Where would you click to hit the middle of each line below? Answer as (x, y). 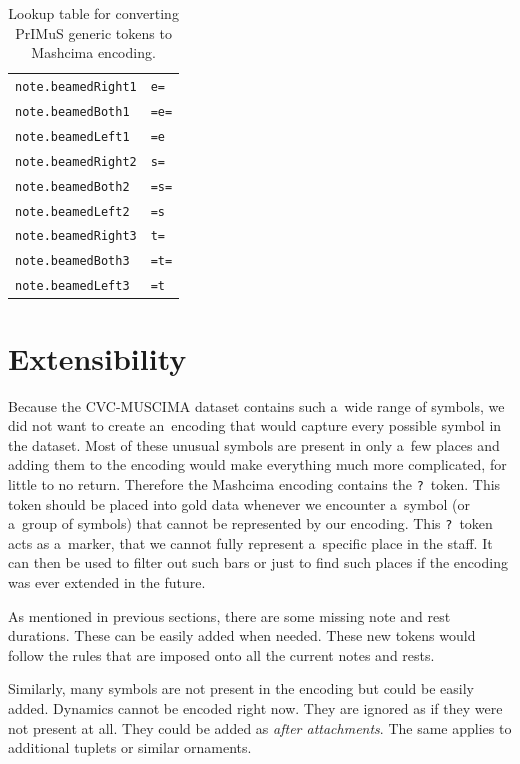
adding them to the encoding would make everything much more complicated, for (257, 464)
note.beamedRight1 (76, 87)
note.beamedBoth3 (72, 261)
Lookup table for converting (93, 13)
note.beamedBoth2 (72, 186)
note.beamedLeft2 (72, 211)
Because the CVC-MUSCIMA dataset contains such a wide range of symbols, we (256, 405)
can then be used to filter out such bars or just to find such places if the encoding (258, 562)
